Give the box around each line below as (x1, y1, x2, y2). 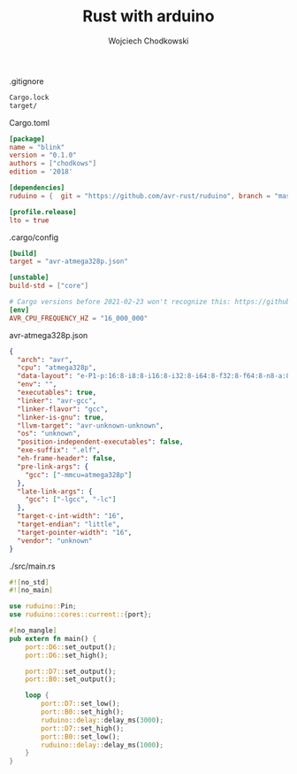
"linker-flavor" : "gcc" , (17, 405, 109, 414)
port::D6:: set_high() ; (25, 651, 109, 660)
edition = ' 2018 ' (9, 167, 73, 176)
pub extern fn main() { (9, 634, 97, 643)
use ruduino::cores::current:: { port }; (9, 610, 152, 619)
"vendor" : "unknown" (17, 536, 93, 546)
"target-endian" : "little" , (17, 520, 121, 529)
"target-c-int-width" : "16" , (17, 512, 125, 521)
